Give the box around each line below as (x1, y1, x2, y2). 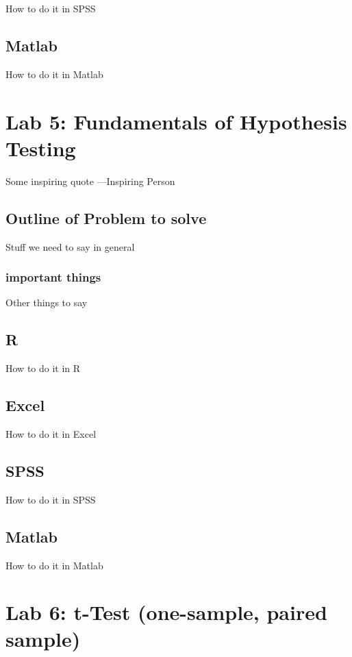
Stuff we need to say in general (5, 239, 135, 253)
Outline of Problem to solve (5, 207, 207, 228)
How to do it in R (5, 361, 81, 375)
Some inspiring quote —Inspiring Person (5, 173, 175, 188)
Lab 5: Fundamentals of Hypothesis (5, 107, 347, 135)
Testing (5, 134, 76, 162)
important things (5, 269, 101, 286)
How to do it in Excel (5, 426, 97, 441)
